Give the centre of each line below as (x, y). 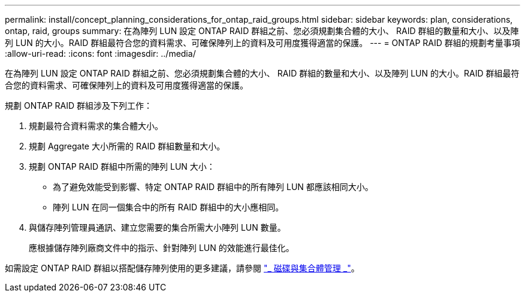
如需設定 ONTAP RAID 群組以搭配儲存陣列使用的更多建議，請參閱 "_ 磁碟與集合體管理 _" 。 (182, 268)
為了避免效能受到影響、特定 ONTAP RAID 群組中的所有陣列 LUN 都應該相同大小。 (213, 187)
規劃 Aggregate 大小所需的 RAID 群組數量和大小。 (127, 146)
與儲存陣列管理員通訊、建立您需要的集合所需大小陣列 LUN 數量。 (157, 227)
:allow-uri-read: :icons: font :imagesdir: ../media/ (100, 53)
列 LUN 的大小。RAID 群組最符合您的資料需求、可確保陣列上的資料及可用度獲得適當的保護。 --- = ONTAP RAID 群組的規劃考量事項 (262, 43)
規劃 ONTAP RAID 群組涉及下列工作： (79, 105)
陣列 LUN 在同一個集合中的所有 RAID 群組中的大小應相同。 (168, 207)
